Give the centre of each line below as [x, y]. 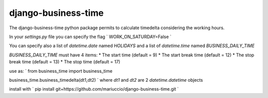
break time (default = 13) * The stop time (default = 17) [65, 62]
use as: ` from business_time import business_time [61, 71]
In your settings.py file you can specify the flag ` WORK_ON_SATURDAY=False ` [90, 37]
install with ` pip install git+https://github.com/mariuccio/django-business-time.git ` [94, 89]
